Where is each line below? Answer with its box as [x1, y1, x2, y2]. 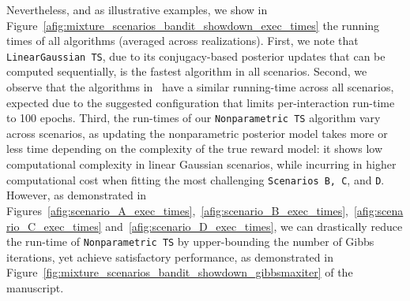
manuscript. [6, 279, 64, 295]
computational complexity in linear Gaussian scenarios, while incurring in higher [6, 156, 397, 173]
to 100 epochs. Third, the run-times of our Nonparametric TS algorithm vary [6, 110, 381, 126]
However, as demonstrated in [6, 187, 147, 203]
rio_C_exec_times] [6, 217, 102, 234]
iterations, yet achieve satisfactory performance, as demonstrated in [6, 248, 333, 265]
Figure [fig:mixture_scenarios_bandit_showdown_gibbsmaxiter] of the [6, 264, 353, 281]
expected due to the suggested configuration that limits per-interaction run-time [6, 94, 395, 110]
